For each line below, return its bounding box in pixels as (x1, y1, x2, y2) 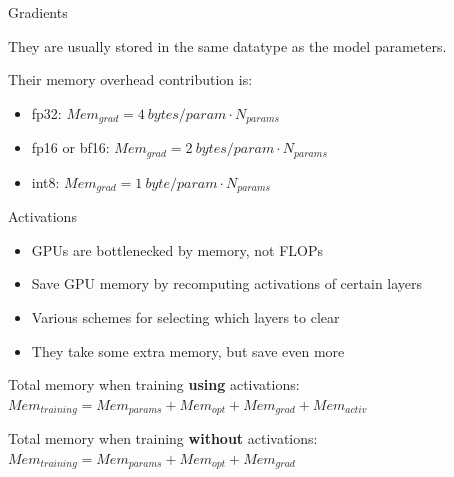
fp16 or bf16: (31, 137, 110, 158)
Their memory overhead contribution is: (8, 69, 253, 90)
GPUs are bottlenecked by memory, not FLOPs (31, 239, 324, 260)
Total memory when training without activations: (8, 428, 318, 449)
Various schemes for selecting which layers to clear (31, 306, 340, 327)
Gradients (8, 2, 68, 22)
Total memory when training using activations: (8, 374, 300, 395)
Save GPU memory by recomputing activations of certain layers (31, 273, 423, 294)
